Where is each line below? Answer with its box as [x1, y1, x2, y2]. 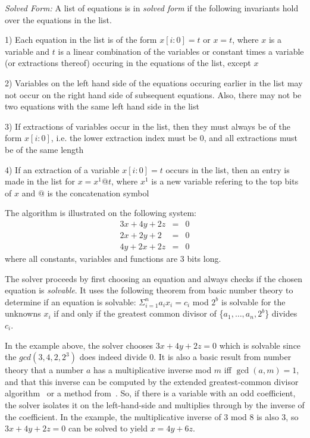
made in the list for [5, 175, 75, 187]
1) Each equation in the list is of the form [5, 33, 157, 46]
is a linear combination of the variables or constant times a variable [58, 45, 304, 57]
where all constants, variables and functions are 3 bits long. [5, 252, 221, 264]
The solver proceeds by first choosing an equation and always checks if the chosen [5, 272, 302, 284]
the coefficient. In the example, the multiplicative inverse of [5, 410, 221, 423]
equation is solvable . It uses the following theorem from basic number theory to [5, 284, 293, 296]
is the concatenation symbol [47, 186, 149, 199]
